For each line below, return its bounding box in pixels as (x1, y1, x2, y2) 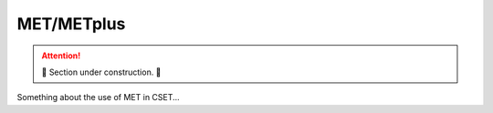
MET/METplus (16, 14, 126, 34)
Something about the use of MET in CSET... (16, 92, 180, 103)
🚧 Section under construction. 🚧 (41, 67, 162, 77)
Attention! (41, 50, 81, 61)
